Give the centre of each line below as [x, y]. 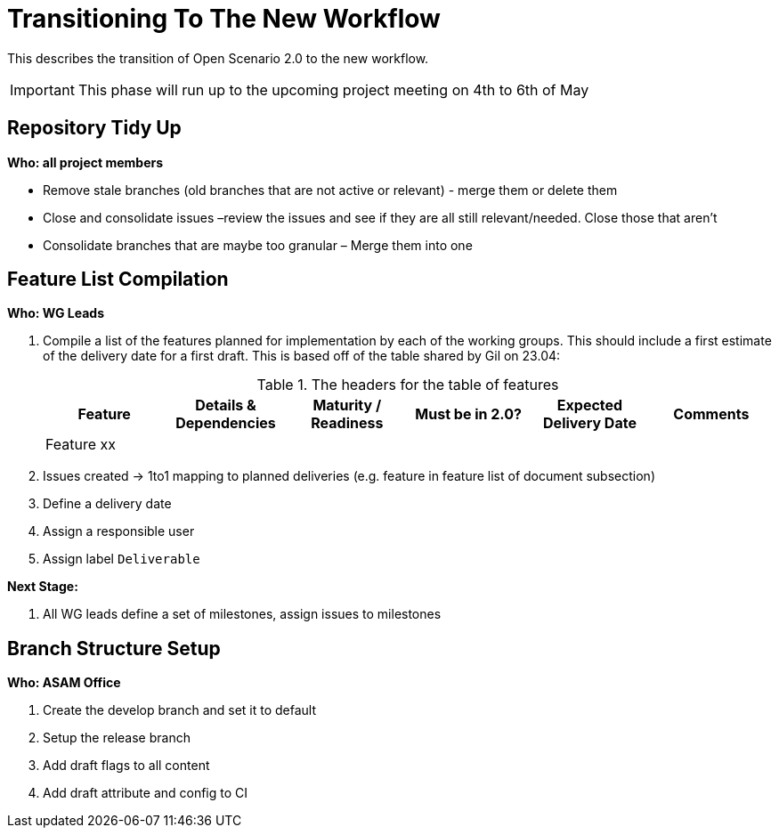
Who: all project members [85, 162]
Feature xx [81, 445]
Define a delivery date [107, 504]
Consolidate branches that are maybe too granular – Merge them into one [258, 245]
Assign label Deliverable [122, 559]
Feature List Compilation [118, 280]
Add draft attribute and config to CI [146, 793]
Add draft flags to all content [126, 766]
